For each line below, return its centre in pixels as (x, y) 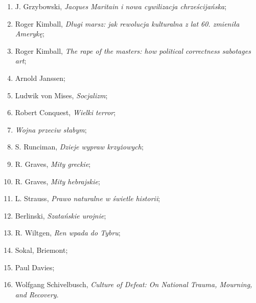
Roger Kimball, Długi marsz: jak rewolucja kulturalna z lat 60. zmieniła (127, 23)
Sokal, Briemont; (41, 250)
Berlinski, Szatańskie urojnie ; (61, 215)
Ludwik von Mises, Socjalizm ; (61, 95)
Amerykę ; (30, 34)
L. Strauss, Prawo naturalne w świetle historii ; (88, 198)
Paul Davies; (35, 267)
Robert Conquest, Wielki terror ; (65, 112)
